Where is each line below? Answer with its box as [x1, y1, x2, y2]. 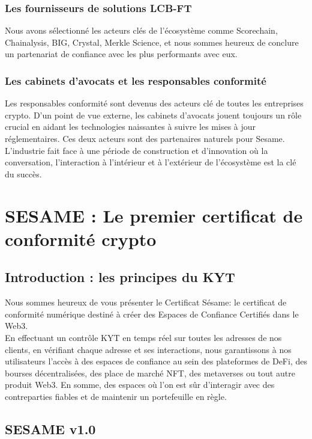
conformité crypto [5, 226, 157, 251]
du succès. [5, 167, 42, 180]
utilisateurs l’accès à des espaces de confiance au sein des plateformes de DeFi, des [5, 355, 307, 367]
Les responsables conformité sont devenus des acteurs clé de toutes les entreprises [5, 97, 304, 109]
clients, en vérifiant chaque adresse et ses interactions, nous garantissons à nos [5, 343, 292, 355]
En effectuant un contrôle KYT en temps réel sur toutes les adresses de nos [5, 331, 282, 343]
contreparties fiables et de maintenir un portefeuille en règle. [5, 390, 227, 402]
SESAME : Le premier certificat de [5, 203, 303, 227]
